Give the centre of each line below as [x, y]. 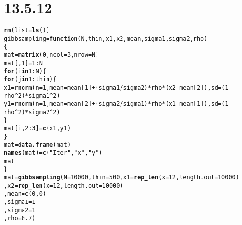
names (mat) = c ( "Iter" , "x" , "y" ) [53, 153]
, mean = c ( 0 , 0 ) [25, 194]
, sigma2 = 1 [20, 210]
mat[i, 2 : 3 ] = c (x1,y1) [37, 128]
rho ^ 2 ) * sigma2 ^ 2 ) [32, 112]
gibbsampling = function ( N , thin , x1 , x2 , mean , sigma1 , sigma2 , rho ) [106, 38]
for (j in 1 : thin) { [30, 80]
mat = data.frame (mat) [37, 145]
